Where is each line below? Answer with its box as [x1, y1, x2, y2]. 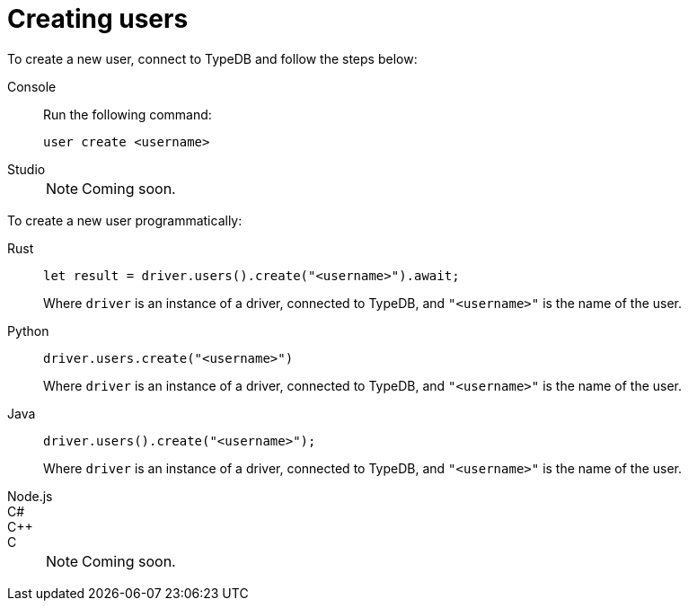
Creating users [7, 4, 189, 34]
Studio [7, 161, 46, 177]
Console [7, 78, 57, 94]
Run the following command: [43, 106, 212, 122]
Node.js [7, 488, 53, 504]
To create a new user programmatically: [7, 212, 243, 228]
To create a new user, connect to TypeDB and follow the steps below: [7, 50, 418, 66]
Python [7, 322, 49, 339]
